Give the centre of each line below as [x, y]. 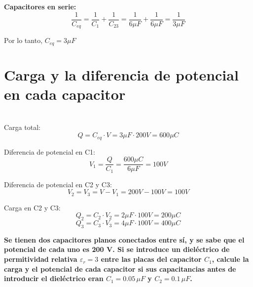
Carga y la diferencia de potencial [121, 74]
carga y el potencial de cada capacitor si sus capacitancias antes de [120, 268]
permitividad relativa [41, 259]
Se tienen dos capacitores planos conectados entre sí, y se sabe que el [124, 239]
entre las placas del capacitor [151, 259]
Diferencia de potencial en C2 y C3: [58, 184]
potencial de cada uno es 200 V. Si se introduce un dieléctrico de [117, 249]
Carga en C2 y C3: [32, 207]
